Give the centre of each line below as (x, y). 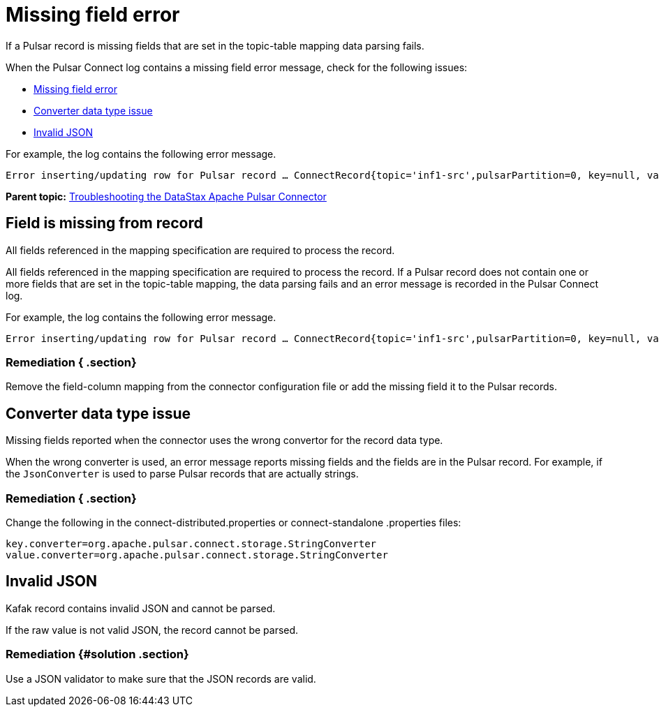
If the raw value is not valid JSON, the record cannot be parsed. (152, 630)
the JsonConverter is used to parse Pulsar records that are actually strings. (182, 474)
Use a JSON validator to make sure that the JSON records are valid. (161, 678)
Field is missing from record (104, 223)
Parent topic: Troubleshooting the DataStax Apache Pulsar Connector (166, 196)
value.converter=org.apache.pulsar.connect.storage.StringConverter (197, 555)
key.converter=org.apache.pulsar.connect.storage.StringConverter (191, 543)
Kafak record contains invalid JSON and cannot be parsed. (141, 608)
